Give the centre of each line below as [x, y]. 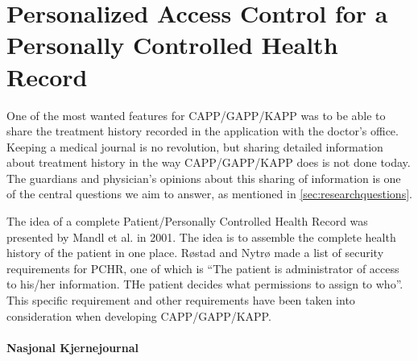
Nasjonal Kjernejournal [72, 347]
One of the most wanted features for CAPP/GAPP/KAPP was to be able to [196, 115]
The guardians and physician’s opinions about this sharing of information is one [204, 178]
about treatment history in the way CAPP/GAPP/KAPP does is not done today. [209, 162]
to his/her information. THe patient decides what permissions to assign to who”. [205, 284]
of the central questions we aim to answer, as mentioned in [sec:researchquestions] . [209, 194]
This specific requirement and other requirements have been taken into [181, 300]
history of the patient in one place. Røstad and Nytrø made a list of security [195, 253]
